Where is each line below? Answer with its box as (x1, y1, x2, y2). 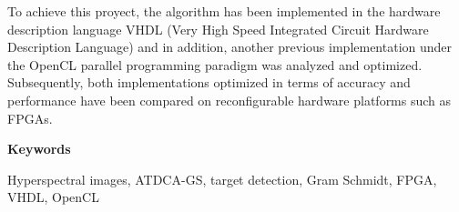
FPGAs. (7, 108, 53, 127)
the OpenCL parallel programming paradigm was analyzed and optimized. (7, 55, 423, 74)
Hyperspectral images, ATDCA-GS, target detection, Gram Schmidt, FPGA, (7, 169, 437, 188)
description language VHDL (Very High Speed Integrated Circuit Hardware (7, 19, 429, 38)
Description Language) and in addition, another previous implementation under (7, 37, 453, 56)
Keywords (7, 139, 71, 158)
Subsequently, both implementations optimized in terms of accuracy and (7, 73, 411, 92)
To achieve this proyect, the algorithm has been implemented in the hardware (7, 2, 441, 20)
